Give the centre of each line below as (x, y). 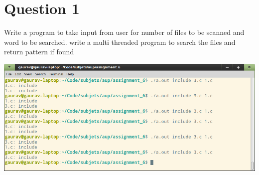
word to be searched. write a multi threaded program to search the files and (120, 42)
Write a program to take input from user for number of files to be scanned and (124, 32)
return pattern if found (39, 52)
